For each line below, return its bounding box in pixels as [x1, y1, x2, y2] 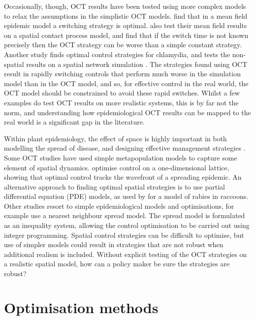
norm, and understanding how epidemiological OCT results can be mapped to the [4, 107, 251, 117]
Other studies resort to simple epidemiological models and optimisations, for [4, 200, 234, 211]
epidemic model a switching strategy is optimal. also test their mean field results [4, 20, 247, 31]
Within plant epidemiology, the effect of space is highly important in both [4, 133, 227, 143]
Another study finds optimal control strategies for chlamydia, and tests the [4, 49, 230, 59]
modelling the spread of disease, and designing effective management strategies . [4, 143, 246, 153]
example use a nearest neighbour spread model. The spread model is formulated [4, 210, 245, 221]
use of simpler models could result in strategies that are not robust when [4, 239, 223, 250]
